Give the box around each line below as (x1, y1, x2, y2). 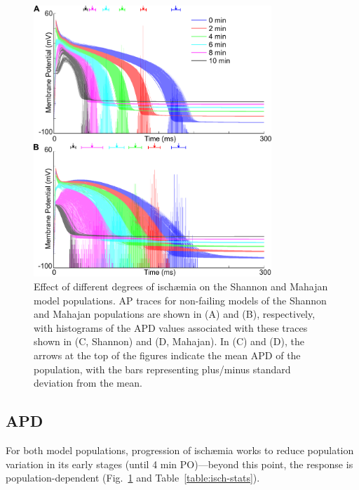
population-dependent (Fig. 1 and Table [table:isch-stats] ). (6, 470, 260, 485)
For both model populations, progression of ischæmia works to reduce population (6, 443, 354, 458)
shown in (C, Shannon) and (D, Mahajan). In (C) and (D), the (34, 334, 304, 349)
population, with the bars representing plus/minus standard (34, 361, 291, 376)
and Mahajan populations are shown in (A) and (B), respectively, (34, 307, 316, 321)
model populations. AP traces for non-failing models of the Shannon (34, 292, 327, 307)
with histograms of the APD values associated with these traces (34, 320, 308, 335)
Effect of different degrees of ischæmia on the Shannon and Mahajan (34, 279, 328, 294)
